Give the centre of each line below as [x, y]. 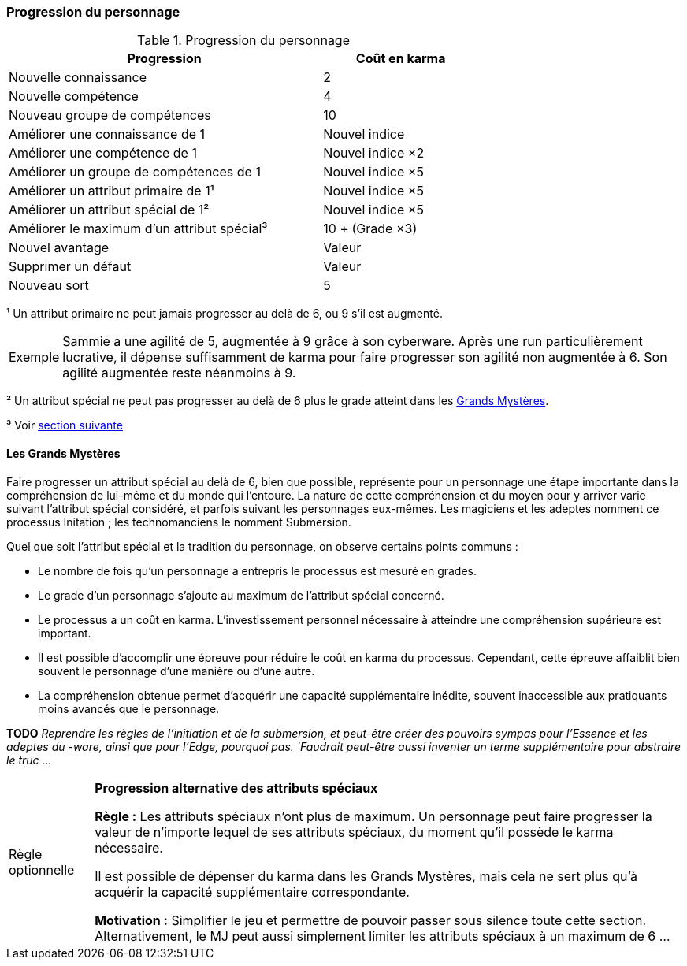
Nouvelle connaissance [78, 78]
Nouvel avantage [59, 248]
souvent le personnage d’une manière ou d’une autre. [176, 671]
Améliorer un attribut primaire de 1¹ [111, 191]
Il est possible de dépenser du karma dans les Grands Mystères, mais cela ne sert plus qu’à [366, 876]
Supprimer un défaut [70, 267]
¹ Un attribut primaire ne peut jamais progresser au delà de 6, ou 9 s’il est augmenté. [225, 314]
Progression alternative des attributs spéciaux [236, 788]
